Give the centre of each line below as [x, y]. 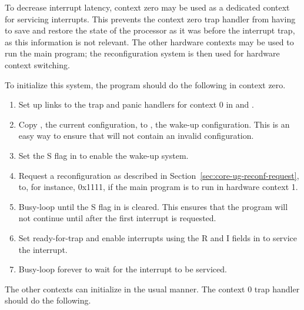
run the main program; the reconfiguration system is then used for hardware [142, 53]
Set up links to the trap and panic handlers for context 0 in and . [136, 104]
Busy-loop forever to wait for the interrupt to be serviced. [123, 269]
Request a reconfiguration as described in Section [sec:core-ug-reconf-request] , [159, 175]
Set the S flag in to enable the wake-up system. [103, 155]
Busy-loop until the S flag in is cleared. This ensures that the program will [153, 206]
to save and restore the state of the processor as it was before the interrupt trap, [150, 30]
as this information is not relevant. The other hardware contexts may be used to [149, 41]
